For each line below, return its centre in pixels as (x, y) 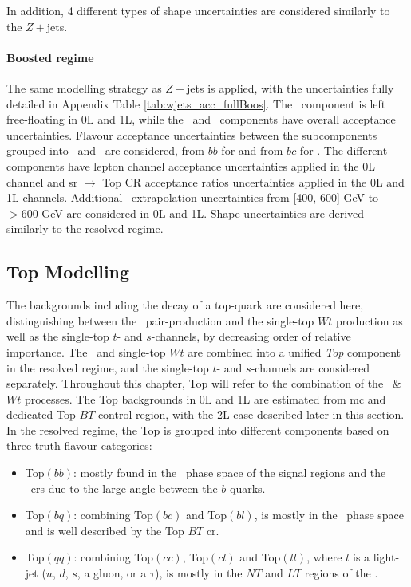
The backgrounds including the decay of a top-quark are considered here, (185, 305)
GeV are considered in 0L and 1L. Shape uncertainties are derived (203, 213)
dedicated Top (41, 414)
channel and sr (42, 181)
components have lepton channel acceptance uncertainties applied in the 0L (191, 165)
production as (369, 320)
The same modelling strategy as (84, 87)
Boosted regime (50, 57)
